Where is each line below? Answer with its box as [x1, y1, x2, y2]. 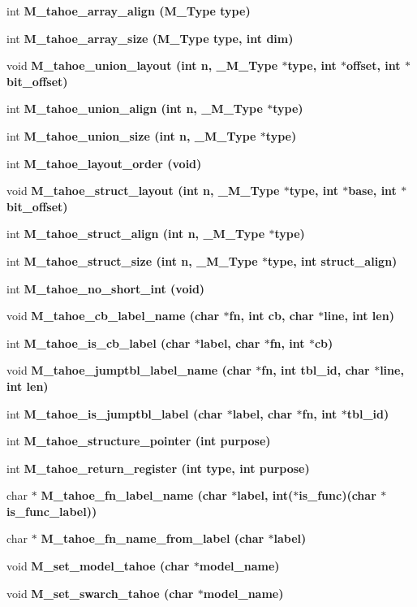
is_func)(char [299, 487, 376, 504]
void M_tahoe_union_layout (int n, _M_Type [6, 57, 278, 74]
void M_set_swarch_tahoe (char [6, 584, 194, 601]
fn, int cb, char [229, 307, 314, 324]
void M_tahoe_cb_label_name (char [6, 307, 220, 324]
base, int [348, 182, 397, 199]
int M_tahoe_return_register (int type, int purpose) [6, 459, 310, 476]
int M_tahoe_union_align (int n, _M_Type [6, 100, 263, 117]
